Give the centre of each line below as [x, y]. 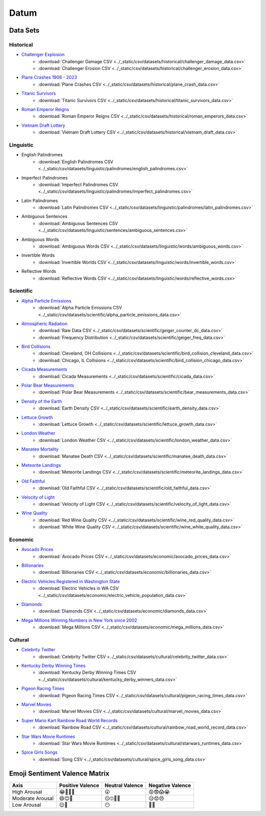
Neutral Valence [124, 785]
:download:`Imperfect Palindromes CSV [78, 185]
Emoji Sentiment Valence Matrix [59, 773]
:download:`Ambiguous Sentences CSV [78, 223]
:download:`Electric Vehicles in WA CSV [79, 588]
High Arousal [27, 792]
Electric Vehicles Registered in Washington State [71, 581]
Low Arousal [27, 805]
